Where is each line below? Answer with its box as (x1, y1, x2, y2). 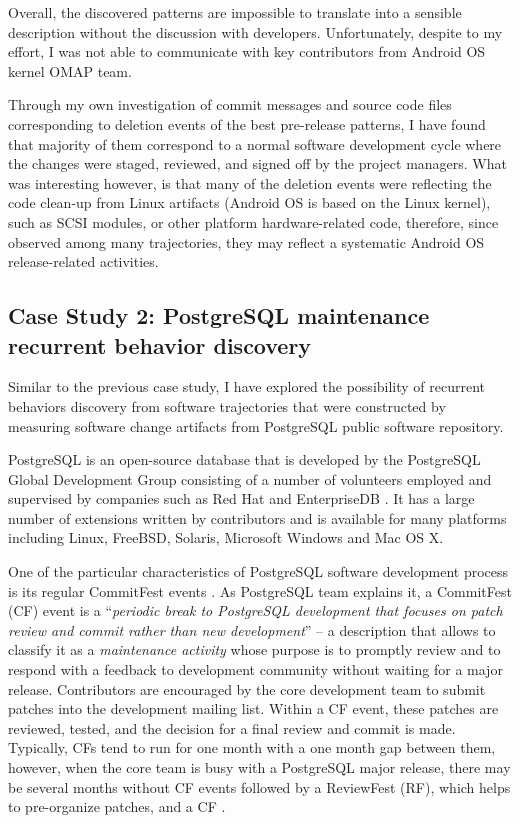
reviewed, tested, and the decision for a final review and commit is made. (8, 717, 456, 738)
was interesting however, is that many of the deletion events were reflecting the (8, 172, 492, 193)
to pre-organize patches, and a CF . (8, 796, 226, 817)
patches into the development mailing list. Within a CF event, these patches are (8, 698, 499, 719)
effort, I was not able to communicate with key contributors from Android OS (8, 41, 486, 62)
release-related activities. (8, 251, 159, 272)
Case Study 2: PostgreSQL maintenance (8, 300, 430, 331)
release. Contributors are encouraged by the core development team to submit (8, 678, 486, 699)
